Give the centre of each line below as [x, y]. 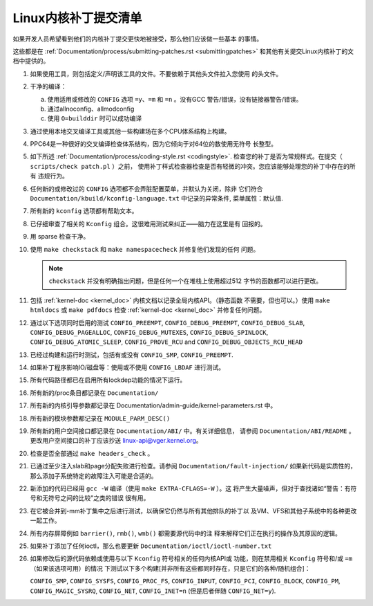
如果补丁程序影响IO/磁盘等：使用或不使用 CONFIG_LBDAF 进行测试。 [127, 367]
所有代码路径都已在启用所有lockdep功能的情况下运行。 [108, 380]
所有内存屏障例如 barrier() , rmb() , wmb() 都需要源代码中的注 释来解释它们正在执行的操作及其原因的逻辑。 [185, 533]
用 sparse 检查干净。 [60, 237]
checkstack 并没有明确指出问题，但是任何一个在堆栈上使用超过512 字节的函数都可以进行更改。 [185, 281]
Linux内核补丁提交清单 [77, 18]
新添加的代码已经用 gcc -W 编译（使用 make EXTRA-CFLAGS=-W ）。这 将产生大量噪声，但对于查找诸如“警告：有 [191, 488]
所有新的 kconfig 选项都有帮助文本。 [84, 211]
